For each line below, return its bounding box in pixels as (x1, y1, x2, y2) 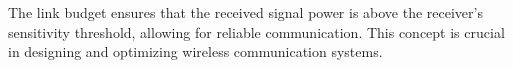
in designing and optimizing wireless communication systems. (8, 41, 383, 62)
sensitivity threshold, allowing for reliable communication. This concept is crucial (8, 21, 505, 42)
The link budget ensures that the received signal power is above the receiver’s (8, 2, 483, 22)
